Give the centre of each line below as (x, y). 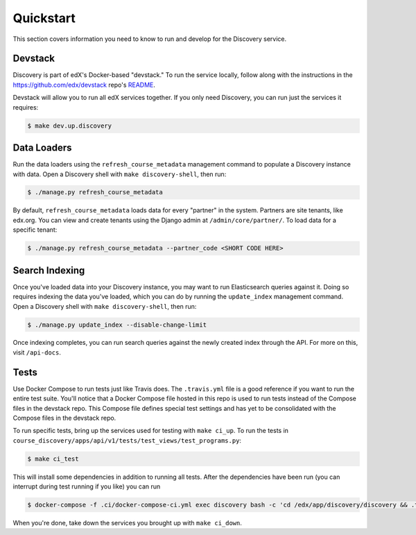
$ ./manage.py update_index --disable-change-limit (117, 325)
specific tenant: (35, 230)
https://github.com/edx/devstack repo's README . (84, 85)
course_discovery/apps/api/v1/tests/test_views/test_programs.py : (127, 440)
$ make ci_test (53, 459)
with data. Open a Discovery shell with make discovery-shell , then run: (120, 174)
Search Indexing (49, 270)
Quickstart (44, 18)
